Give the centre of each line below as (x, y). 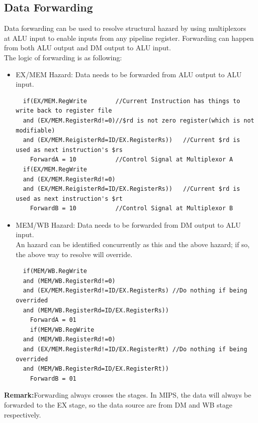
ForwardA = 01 (53, 320)
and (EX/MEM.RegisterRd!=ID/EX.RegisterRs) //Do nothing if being (135, 291)
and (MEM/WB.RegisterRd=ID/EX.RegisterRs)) (96, 310)
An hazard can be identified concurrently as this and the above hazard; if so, (132, 244)
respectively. (23, 414)
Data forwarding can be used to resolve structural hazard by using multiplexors (125, 28)
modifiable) (35, 130)
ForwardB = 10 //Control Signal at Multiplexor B (131, 209)
